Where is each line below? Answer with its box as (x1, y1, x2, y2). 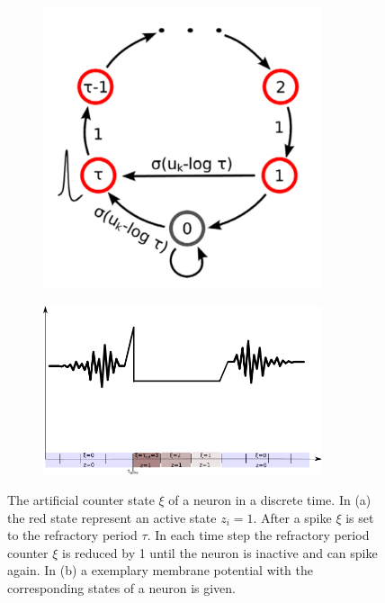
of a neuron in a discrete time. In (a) (168, 490, 372, 509)
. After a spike (253, 508, 332, 526)
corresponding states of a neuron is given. (7, 579, 236, 598)
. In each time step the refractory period (147, 526, 370, 544)
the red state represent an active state (7, 508, 217, 526)
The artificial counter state (7, 490, 155, 509)
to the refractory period (7, 526, 138, 544)
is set (345, 508, 374, 526)
